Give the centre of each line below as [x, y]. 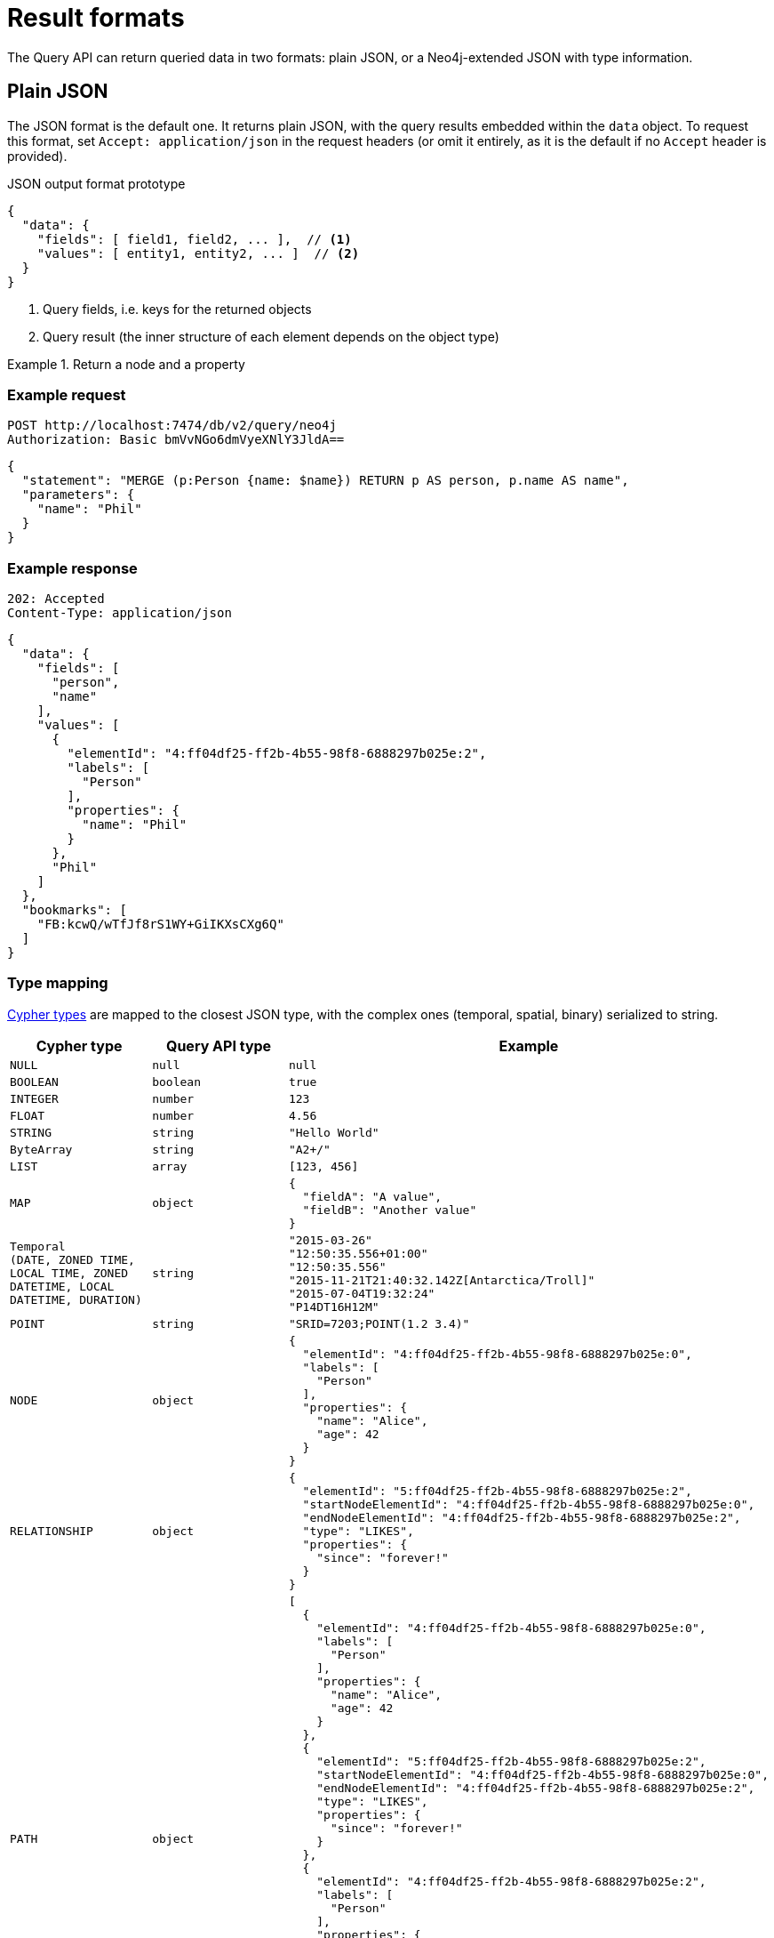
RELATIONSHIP [52, 1531]
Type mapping [58, 983]
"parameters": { [78, 495]
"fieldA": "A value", [372, 1196]
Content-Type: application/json [120, 613]
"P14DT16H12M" [334, 1307]
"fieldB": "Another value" [390, 1210]
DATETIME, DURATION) [76, 1300]
